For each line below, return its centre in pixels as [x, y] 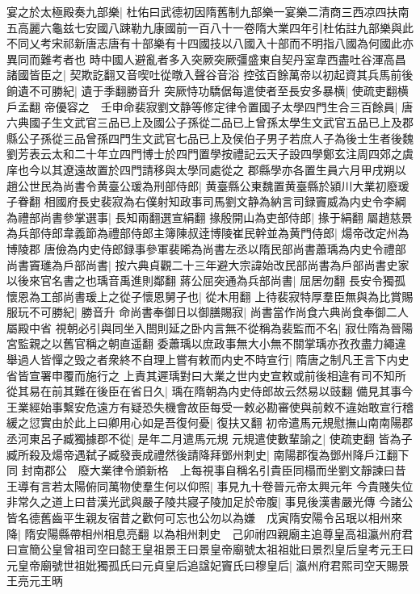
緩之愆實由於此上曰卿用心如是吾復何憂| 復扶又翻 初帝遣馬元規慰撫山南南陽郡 [210, 422]
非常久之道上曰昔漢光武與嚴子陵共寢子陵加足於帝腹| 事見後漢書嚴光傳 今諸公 [210, 502]
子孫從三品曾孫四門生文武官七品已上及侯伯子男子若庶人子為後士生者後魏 [221, 138]
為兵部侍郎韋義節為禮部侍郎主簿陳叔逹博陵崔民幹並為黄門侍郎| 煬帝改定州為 [208, 233]
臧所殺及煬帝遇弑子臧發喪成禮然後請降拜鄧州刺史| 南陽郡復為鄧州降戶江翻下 [208, 454]
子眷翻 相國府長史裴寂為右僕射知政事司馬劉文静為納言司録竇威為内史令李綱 [206, 201]
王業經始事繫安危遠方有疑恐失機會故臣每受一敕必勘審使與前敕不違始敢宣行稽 [210, 406]
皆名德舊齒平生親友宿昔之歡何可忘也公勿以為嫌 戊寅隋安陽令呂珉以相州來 [204, 517]
